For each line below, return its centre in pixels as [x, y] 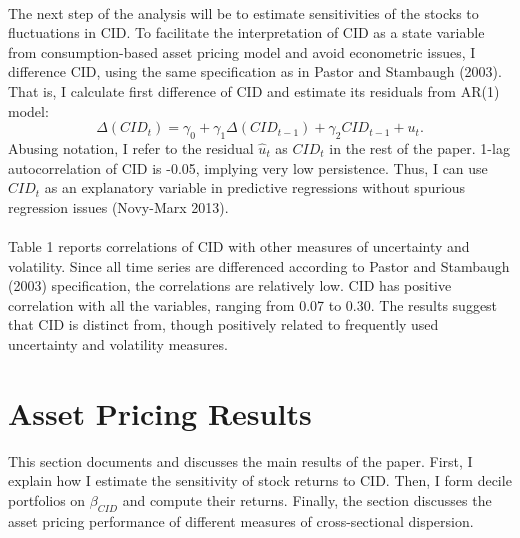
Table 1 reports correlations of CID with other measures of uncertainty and [239, 245]
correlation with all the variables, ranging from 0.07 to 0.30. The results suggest [253, 304]
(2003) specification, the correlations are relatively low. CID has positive [230, 285]
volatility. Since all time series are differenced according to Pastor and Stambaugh [259, 265]
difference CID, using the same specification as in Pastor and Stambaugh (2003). [255, 71]
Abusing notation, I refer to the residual [131, 147]
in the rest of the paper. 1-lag [419, 147]
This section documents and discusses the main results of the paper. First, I [240, 460]
